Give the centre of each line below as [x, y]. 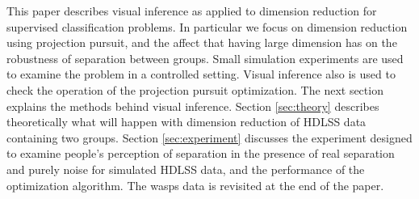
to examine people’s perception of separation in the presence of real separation [201, 153]
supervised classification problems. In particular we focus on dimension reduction [207, 26]
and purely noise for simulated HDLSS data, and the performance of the [186, 169]
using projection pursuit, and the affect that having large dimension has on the [202, 42]
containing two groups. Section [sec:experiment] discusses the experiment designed [209, 137]
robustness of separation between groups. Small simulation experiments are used [205, 58]
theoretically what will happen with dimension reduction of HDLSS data [186, 122]
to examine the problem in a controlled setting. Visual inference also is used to [201, 74]
